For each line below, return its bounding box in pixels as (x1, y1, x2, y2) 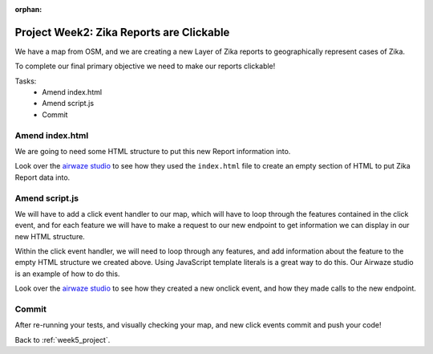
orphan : (14, 5, 42, 14)
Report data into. (14, 173, 71, 182)
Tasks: (14, 76, 37, 86)
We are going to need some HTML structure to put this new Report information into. (14, 147, 291, 156)
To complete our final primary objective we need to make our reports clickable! (14, 61, 276, 71)
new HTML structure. (14, 231, 86, 241)
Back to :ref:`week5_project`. (14, 335, 111, 344)
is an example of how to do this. (14, 269, 120, 279)
